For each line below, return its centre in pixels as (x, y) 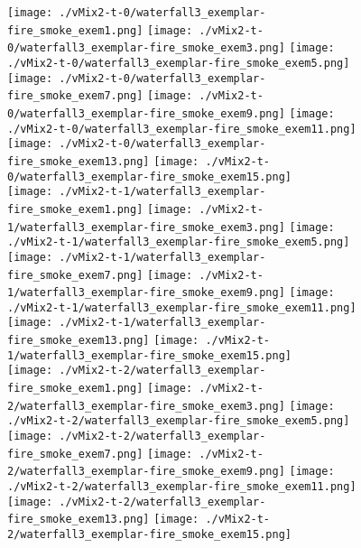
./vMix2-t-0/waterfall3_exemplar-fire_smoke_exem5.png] (179, 63)
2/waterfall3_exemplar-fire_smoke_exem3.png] (146, 406)
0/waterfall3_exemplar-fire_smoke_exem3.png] (146, 48)
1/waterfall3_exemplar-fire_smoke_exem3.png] (146, 227)
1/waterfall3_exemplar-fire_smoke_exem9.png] (146, 293)
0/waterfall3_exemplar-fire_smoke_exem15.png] (149, 176)
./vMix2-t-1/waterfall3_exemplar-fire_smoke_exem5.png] (179, 242)
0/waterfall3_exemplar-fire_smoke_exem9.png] (146, 113)
